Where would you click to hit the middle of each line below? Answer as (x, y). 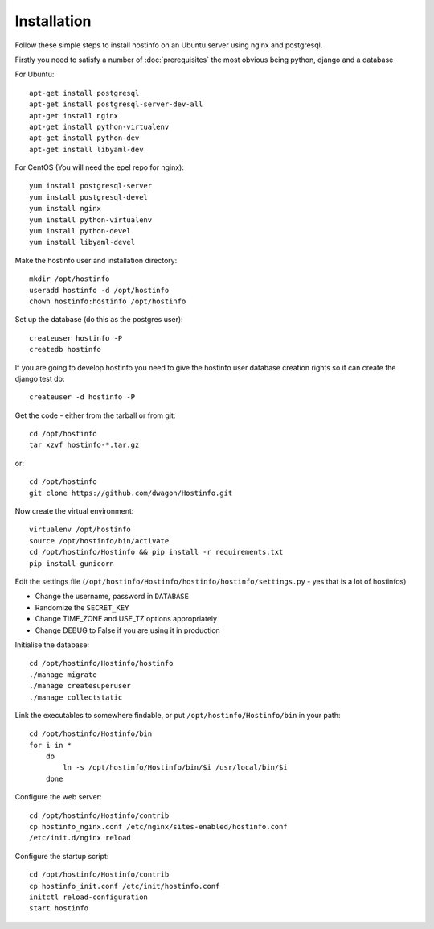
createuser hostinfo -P (76, 338)
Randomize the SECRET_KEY (82, 607)
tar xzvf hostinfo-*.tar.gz (84, 445)
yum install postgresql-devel (89, 197)
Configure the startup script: (62, 856)
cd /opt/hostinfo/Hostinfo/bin (91, 734)
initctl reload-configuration (89, 897)
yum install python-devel (80, 231)
